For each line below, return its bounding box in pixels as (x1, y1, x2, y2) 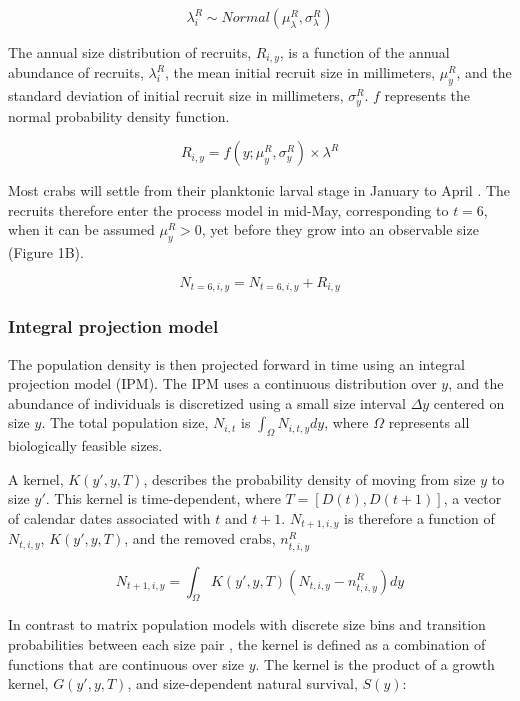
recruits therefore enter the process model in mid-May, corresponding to (8, 199, 449, 220)
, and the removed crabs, (124, 528, 276, 549)
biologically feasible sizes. (8, 435, 163, 456)
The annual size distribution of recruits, (8, 42, 252, 62)
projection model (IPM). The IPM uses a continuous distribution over (8, 373, 437, 394)
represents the (384, 85, 471, 106)
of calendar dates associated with (8, 507, 211, 528)
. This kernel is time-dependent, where (45, 488, 281, 509)
